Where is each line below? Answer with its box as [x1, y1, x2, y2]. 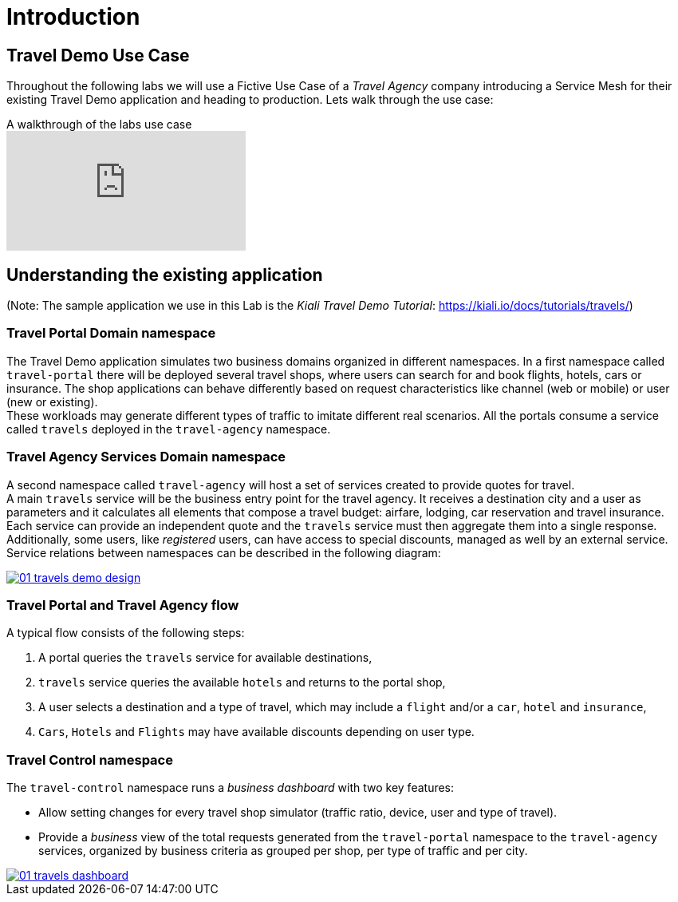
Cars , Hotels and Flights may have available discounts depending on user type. [38, 725, 475, 739]
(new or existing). [6, 394, 98, 409]
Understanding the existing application [6, 264, 323, 285]
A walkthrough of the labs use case [6, 117, 192, 132]
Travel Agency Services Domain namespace [6, 449, 286, 465]
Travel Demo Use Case [6, 45, 190, 65]
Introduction [6, 3, 140, 30]
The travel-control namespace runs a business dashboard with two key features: [6, 781, 455, 795]
